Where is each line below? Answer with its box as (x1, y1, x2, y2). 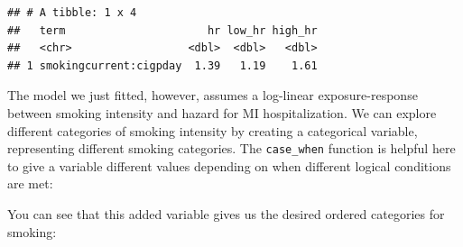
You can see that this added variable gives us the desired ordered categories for (7, 205, 445, 223)
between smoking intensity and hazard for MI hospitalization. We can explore (7, 103, 437, 122)
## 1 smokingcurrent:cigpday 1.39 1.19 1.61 (7, 59, 318, 72)
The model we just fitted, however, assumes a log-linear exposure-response (7, 86, 418, 105)
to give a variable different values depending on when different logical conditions (7, 156, 451, 175)
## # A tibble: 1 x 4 (7, 6, 137, 19)
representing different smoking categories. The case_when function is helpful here (7, 139, 456, 158)
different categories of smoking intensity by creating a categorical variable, (7, 121, 418, 140)
